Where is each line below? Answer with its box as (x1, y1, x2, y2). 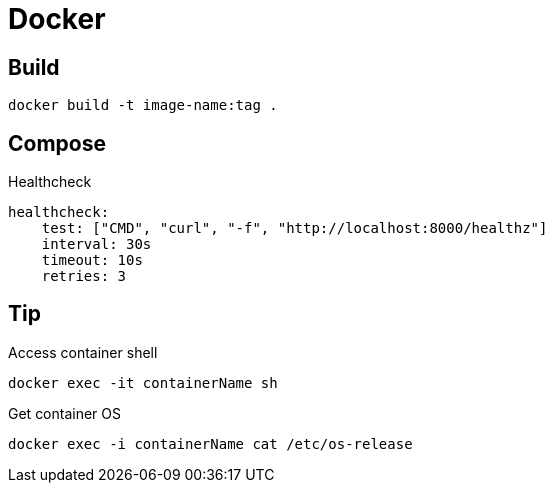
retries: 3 (41, 268, 127, 285)
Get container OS (8, 404, 122, 422)
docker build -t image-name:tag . (8, 97, 278, 114)
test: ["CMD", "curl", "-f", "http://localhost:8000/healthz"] (41, 220, 548, 237)
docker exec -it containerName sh (8, 374, 278, 391)
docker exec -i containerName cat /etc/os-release (8, 435, 413, 452)
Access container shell (8, 343, 158, 361)
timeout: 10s (41, 252, 143, 269)
